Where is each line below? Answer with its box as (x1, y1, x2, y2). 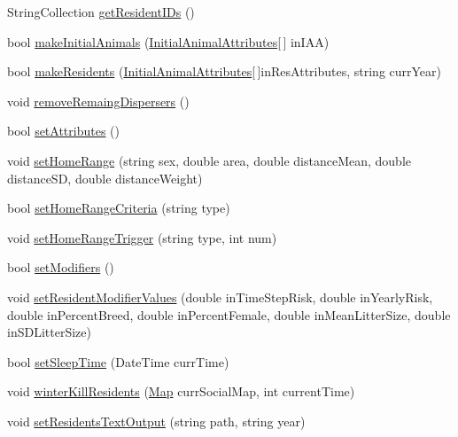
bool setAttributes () (7, 121, 120, 140)
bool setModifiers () (7, 258, 114, 277)
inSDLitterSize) (7, 323, 91, 341)
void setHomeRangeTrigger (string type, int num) (7, 228, 277, 246)
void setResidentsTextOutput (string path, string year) (7, 411, 306, 430)
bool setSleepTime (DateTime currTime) (7, 352, 229, 371)
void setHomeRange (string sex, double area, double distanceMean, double (7, 151, 411, 169)
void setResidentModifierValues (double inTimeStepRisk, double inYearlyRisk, (7, 287, 433, 306)
